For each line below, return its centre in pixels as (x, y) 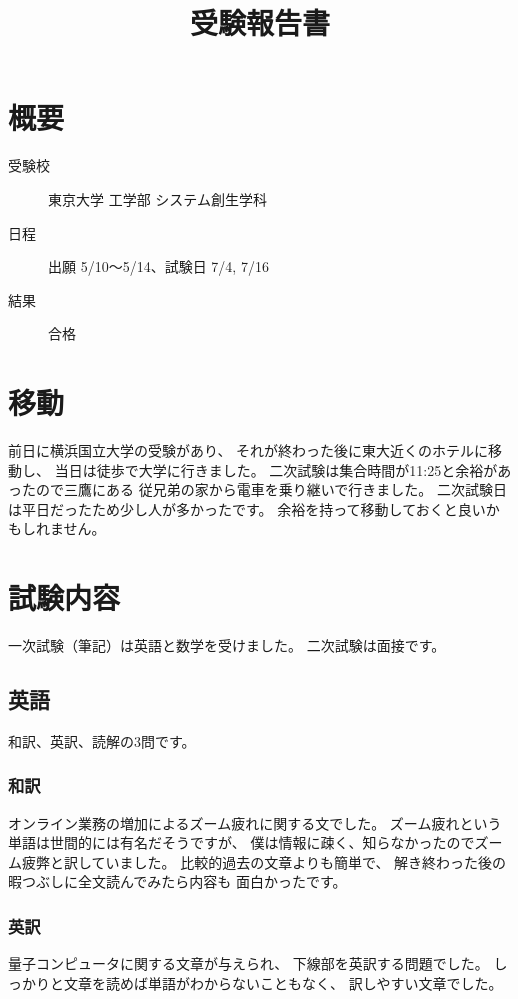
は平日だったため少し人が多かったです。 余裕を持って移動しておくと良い (247, 508)
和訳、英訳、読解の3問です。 (102, 740)
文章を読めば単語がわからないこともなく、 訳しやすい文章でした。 (283, 982)
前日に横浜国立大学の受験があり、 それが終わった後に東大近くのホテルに (248, 450)
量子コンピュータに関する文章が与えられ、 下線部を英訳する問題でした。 (248, 963)
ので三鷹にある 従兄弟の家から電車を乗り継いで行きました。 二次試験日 (271, 489)
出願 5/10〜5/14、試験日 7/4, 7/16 (158, 266)
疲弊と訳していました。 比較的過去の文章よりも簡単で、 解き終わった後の (264, 861)
